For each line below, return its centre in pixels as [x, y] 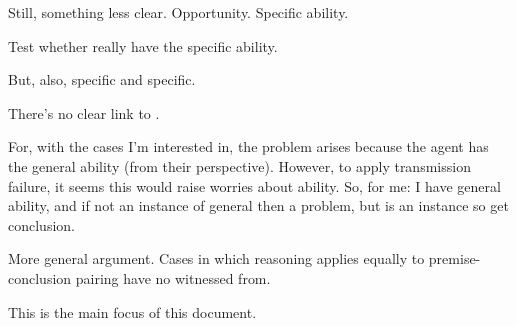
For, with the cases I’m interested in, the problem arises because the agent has [248, 146]
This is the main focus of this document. [132, 311]
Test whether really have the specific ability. [143, 45]
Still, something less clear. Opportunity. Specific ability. [178, 12]
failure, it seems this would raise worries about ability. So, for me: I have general [254, 185]
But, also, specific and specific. [102, 79]
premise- [454, 258]
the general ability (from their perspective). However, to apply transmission [239, 165]
